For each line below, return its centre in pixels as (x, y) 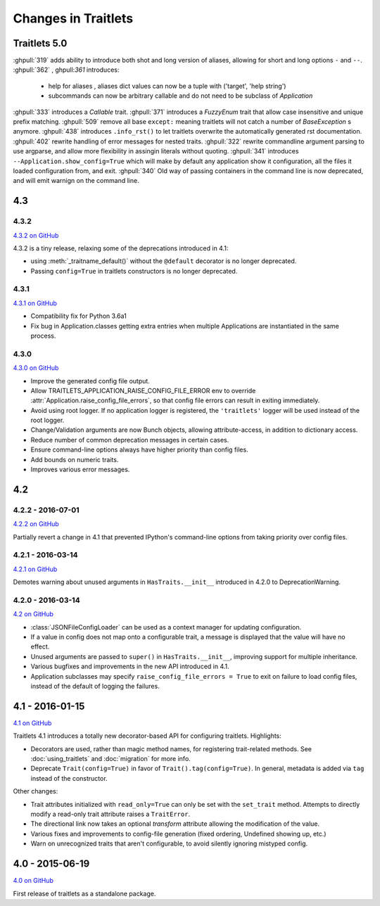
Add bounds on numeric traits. (75, 459)
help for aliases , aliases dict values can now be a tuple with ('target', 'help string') (167, 86)
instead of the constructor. (69, 778)
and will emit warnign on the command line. (76, 181)
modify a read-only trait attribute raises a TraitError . (110, 814)
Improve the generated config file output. (90, 381)
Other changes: (36, 791)
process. (43, 336)
